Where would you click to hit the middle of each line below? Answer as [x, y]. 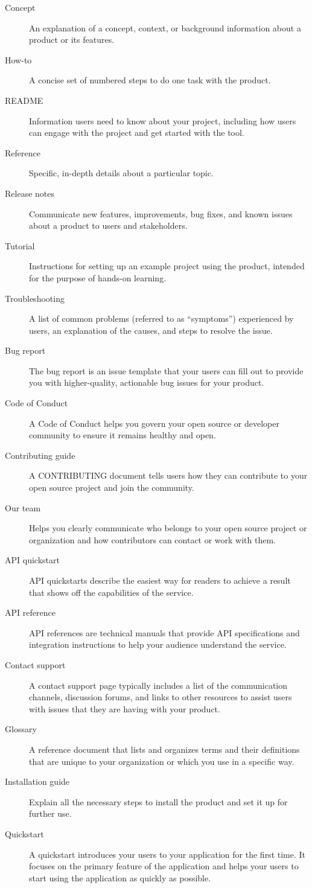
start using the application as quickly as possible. [120, 877]
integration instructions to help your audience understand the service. [158, 644]
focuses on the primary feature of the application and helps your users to [164, 866]
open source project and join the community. [112, 487]
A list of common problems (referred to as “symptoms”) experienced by [161, 318]
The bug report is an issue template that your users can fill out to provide [166, 370]
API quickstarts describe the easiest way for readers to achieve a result [160, 580]
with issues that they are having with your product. [125, 708]
